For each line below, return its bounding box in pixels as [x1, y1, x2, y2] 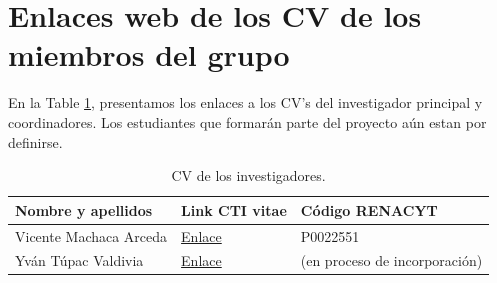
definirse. [8, 131, 63, 152]
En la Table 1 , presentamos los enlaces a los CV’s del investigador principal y [8, 92, 483, 113]
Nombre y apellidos [15, 199, 153, 220]
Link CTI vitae [181, 199, 287, 220]
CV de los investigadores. [171, 165, 326, 186]
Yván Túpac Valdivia [15, 250, 144, 271]
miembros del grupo [8, 34, 290, 75]
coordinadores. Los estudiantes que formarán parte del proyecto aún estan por [8, 111, 487, 132]
